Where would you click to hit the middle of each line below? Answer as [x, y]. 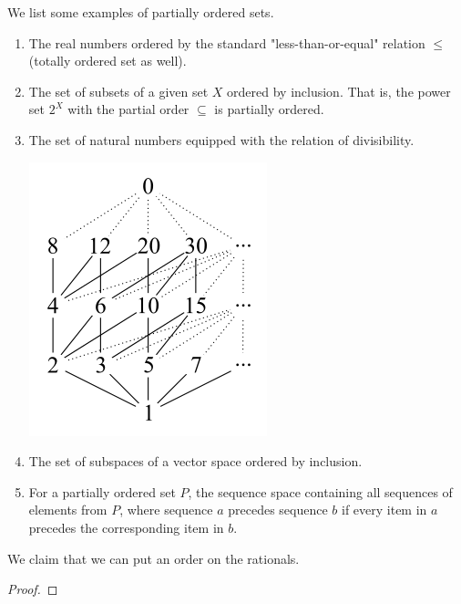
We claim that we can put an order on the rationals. [154, 558]
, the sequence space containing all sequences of [320, 491]
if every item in [384, 510]
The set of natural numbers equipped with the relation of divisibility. [221, 139]
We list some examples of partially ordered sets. [141, 12]
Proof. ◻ [33, 589]
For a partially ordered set [102, 491]
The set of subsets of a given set [118, 91]
